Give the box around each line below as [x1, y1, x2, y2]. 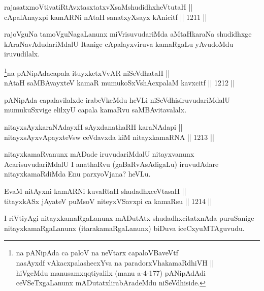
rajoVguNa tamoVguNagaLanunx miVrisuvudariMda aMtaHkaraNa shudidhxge [4, 28, 252, 39]
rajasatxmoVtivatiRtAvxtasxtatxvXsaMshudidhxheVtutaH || [4, 2, 193, 12]
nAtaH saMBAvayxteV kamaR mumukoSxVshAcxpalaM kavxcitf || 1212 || [4, 77, 235, 88]
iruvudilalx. [4, 48, 40, 59]
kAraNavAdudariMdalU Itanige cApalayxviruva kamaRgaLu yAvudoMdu [4, 38, 234, 49]
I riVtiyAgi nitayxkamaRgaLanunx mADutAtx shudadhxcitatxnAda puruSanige [4, 213, 254, 223]
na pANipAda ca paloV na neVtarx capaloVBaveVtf [16, 247, 178, 258]
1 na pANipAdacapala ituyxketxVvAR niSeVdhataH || [4, 66, 170, 78]
